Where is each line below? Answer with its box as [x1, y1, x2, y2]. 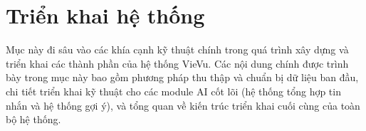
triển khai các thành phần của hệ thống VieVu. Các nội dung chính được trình [6, 56, 349, 70]
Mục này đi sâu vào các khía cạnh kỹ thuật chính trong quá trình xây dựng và [6, 42, 349, 57]
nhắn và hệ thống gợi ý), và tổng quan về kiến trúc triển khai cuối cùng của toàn [6, 98, 360, 112]
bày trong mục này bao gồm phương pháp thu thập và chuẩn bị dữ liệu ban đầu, [6, 70, 359, 85]
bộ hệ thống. [6, 112, 61, 127]
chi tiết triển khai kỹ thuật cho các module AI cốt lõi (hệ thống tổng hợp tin [6, 83, 341, 98]
